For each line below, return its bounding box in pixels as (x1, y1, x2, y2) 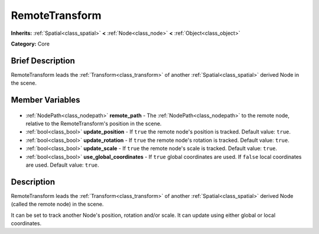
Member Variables (11, 95, 80, 105)
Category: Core (11, 40, 50, 47)
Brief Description (11, 56, 75, 66)
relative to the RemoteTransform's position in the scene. (25, 120, 162, 127)
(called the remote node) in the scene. (11, 201, 104, 208)
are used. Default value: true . (25, 161, 100, 168)
